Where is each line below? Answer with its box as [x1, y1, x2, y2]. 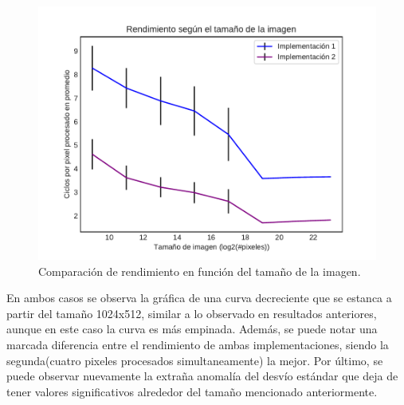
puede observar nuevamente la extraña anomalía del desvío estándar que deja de [6, 368, 398, 384]
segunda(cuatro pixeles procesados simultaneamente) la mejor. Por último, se [6, 352, 383, 368]
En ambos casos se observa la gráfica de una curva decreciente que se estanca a [6, 289, 392, 306]
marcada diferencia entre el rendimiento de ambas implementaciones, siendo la [6, 336, 389, 352]
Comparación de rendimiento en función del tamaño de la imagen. [38, 262, 361, 279]
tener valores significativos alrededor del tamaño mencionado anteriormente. [6, 383, 378, 399]
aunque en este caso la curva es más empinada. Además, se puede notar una [6, 320, 378, 337]
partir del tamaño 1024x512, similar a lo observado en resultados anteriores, [6, 305, 377, 321]
